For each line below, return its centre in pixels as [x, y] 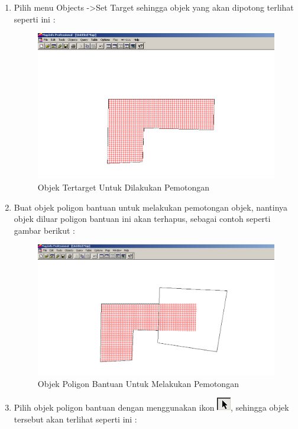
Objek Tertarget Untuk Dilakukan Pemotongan [124, 187]
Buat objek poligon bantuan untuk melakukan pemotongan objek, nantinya [151, 207]
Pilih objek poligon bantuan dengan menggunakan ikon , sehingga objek [151, 407]
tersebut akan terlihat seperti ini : [75, 419]
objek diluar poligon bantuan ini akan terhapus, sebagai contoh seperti [142, 219]
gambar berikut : [44, 230]
